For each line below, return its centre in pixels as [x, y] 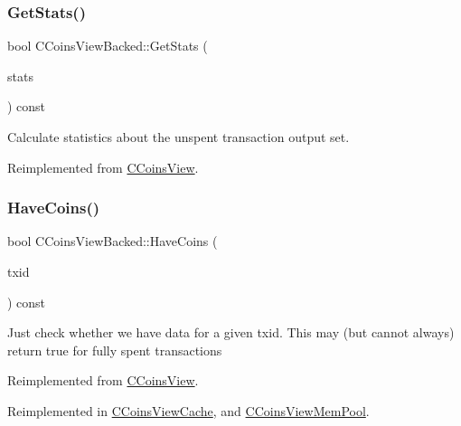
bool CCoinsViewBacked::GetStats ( [108, 46]
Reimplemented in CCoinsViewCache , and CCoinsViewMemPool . [188, 410]
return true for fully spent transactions [115, 350]
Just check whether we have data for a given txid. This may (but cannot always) [231, 332]
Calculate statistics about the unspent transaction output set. [179, 137]
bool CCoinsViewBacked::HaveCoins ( [113, 241]
